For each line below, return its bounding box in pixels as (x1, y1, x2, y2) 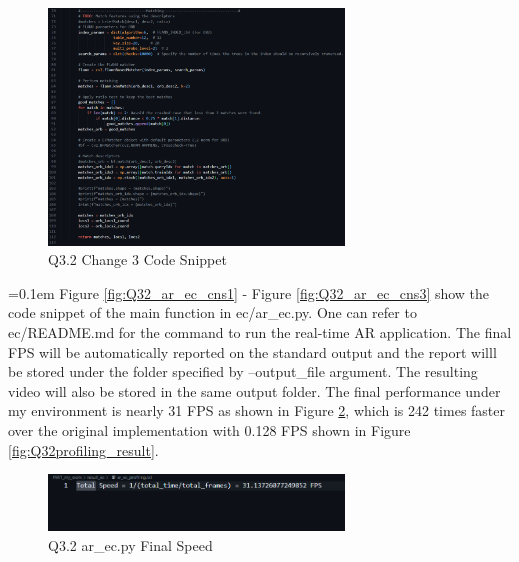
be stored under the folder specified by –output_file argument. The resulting (8, 361, 478, 382)
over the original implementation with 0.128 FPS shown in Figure (8, 420, 411, 440)
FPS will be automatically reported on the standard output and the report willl (8, 341, 497, 362)
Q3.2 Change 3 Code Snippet (48, 249, 227, 270)
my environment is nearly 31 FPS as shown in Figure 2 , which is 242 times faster (8, 400, 506, 421)
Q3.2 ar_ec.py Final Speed (48, 534, 213, 555)
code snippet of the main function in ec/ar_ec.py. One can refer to (8, 302, 417, 323)
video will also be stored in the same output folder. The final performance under (8, 380, 501, 401)
